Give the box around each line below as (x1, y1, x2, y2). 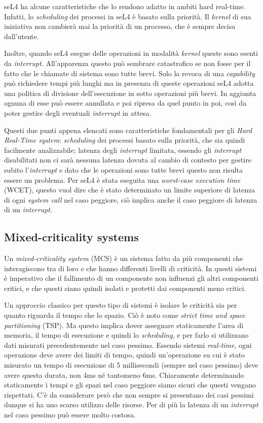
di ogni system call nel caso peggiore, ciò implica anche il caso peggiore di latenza (4, 194, 257, 205)
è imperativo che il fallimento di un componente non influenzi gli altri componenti (4, 273, 258, 283)
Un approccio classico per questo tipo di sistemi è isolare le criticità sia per (4, 300, 237, 310)
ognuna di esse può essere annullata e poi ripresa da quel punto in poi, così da (4, 97, 247, 108)
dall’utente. (4, 30, 39, 41)
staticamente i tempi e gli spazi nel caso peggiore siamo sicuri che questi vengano (4, 379, 256, 390)
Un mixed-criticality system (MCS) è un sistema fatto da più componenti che (4, 253, 243, 264)
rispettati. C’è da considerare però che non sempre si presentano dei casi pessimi (4, 389, 254, 400)
